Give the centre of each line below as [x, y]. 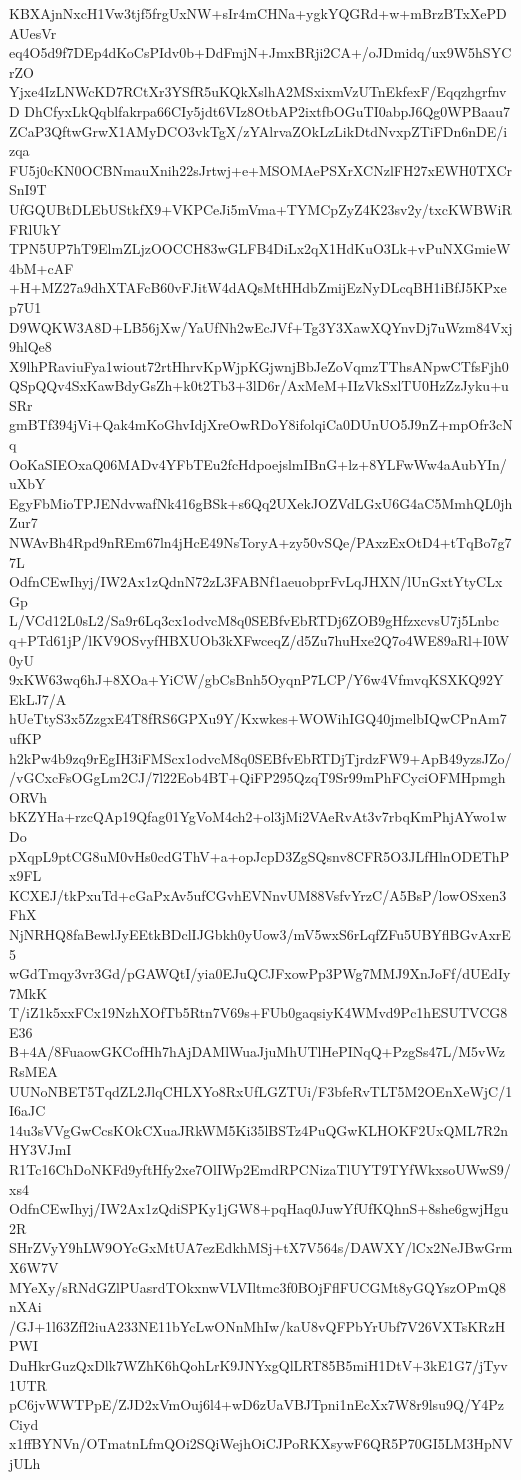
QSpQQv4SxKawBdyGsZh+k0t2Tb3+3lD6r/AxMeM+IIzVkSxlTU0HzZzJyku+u [259, 385]
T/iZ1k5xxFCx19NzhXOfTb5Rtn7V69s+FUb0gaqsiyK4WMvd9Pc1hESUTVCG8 [258, 1012]
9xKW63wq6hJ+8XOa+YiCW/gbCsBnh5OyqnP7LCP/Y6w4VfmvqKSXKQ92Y [256, 679]
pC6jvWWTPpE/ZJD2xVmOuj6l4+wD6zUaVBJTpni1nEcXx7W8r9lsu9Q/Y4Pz [257, 1404]
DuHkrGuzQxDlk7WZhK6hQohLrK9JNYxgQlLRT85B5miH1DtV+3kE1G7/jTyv [258, 1364]
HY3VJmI [40, 1149]
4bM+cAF [41, 267]
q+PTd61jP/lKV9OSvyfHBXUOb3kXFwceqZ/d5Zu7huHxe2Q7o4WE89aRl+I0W [259, 640]
